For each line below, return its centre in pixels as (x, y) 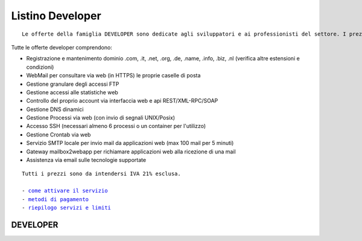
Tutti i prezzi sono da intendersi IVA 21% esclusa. (101, 174)
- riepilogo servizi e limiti (67, 207)
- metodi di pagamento (56, 199)
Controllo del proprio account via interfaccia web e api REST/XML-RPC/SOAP (122, 101)
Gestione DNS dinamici (55, 109)
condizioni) (40, 67)
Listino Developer (56, 16)
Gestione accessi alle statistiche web (72, 92)
